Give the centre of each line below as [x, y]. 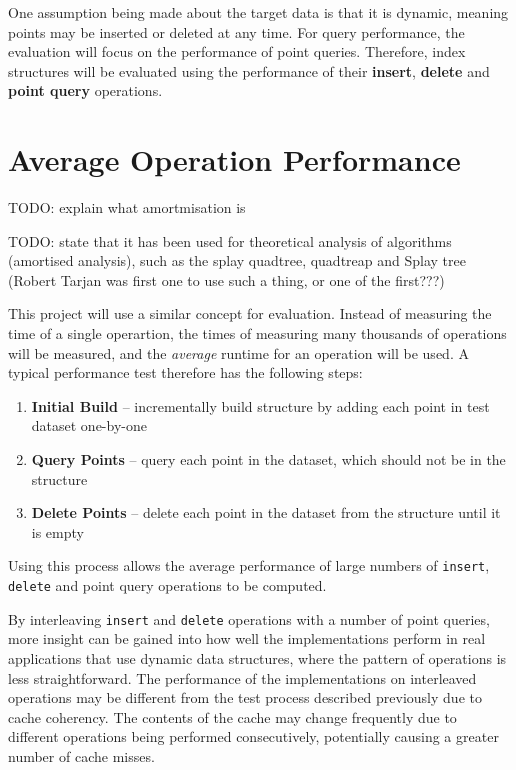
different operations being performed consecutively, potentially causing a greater [253, 736]
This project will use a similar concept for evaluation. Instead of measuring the [250, 313]
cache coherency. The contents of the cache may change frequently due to [232, 716]
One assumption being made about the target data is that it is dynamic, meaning [258, 12]
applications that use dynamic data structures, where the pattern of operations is [257, 657]
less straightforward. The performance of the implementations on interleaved [242, 677]
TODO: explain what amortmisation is [127, 207]
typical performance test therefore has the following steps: [185, 372]
